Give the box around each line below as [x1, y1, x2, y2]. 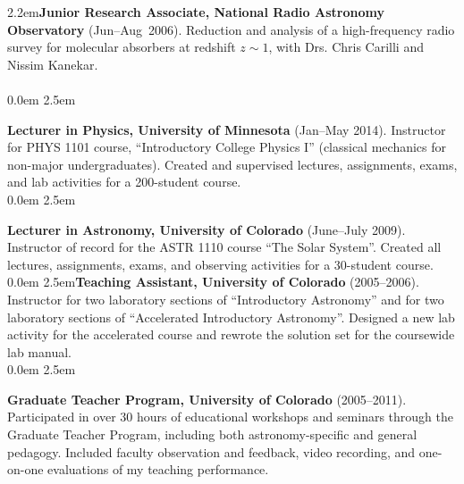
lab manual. [7, 342, 72, 361]
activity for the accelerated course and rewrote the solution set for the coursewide [7, 325, 455, 344]
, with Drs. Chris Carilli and [268, 38, 424, 56]
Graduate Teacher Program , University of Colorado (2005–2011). [7, 389, 407, 408]
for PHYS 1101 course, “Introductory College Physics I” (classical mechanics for [7, 138, 447, 156]
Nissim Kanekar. [7, 54, 98, 73]
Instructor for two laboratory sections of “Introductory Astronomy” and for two [7, 289, 444, 308]
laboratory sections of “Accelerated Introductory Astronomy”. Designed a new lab [7, 307, 455, 326]
